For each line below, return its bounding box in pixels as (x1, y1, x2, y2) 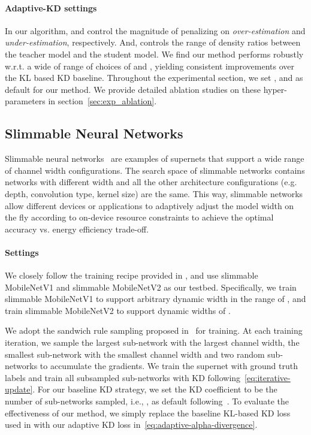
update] (5, 383, 33, 395)
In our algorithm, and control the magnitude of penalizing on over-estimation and (5, 24, 306, 37)
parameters (5, 95, 46, 107)
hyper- (263, 83, 287, 95)
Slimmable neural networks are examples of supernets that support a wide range (5, 152, 304, 165)
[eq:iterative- (244, 371, 291, 383)
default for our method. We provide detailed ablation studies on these (5, 83, 261, 95)
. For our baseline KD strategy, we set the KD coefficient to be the (32, 383, 277, 395)
